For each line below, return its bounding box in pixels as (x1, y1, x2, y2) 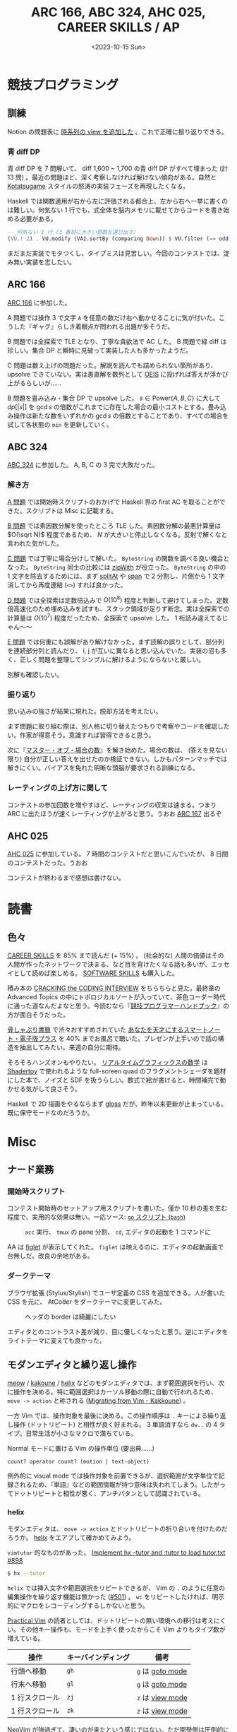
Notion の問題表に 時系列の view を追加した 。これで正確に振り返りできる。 (7, 127, 228, 136)
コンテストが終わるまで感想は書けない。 (7, 873, 125, 882)
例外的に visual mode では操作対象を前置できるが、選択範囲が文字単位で (7, 1471, 219, 1480)
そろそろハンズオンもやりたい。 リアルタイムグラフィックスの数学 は (7, 1058, 208, 1067)
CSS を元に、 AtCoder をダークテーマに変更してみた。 (7, 1297, 166, 1306)
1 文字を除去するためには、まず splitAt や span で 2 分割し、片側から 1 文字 (7, 572, 225, 580)
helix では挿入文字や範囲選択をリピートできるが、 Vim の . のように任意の (7, 1584, 226, 1592)
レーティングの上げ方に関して (7, 783, 108, 793)
